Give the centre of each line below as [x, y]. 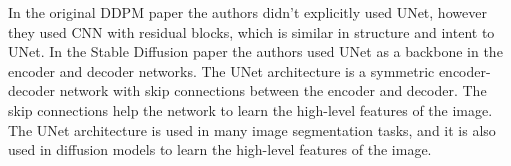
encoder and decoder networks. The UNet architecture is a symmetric [221, 70]
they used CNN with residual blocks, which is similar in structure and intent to [251, 31]
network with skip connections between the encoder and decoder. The [273, 90]
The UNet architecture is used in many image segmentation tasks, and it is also [252, 129]
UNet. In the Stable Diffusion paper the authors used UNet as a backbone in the [255, 51]
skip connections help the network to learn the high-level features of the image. [250, 109]
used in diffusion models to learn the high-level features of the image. [220, 149]
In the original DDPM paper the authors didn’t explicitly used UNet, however [247, 12]
